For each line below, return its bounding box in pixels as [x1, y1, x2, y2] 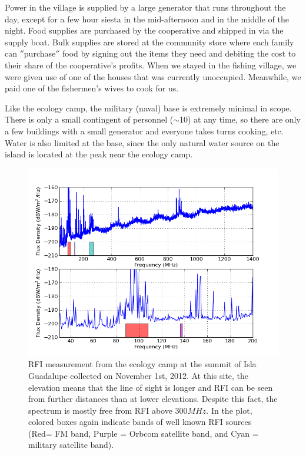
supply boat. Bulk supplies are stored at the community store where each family [5, 35, 294, 48]
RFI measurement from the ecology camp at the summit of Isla [28, 358, 257, 370]
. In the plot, [206, 404, 252, 416]
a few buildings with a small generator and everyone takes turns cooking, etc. [5, 124, 284, 137]
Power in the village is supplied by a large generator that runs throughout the [5, 1, 286, 13]
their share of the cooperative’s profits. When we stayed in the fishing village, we [5, 58, 297, 71]
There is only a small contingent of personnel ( [5, 113, 174, 126]
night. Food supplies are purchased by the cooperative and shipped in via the [5, 24, 284, 37]
